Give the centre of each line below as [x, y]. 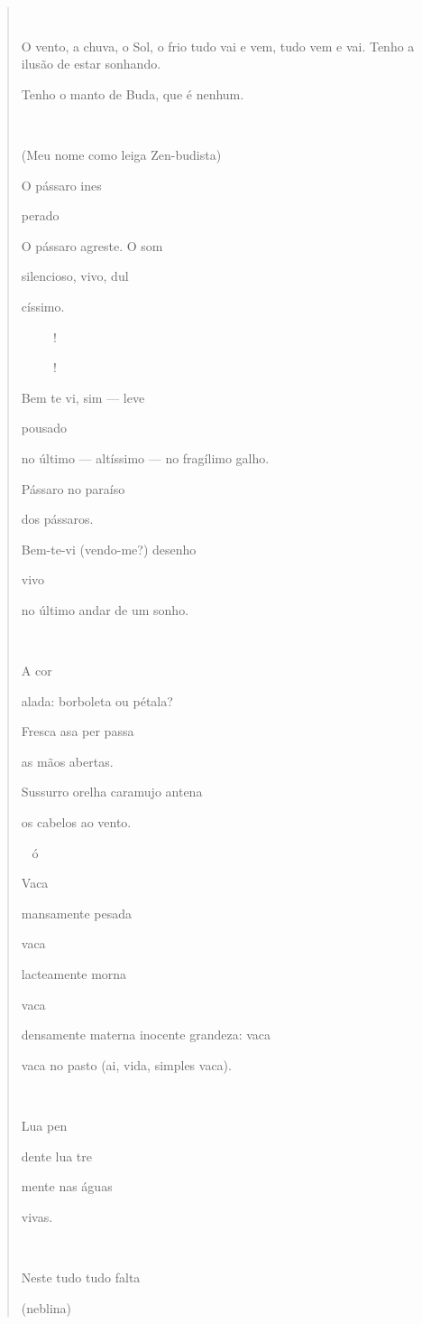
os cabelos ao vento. [76, 822]
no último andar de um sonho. [105, 609]
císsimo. [43, 306]
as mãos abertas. [67, 761]
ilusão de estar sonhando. [91, 64]
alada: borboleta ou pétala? [97, 700]
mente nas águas [67, 1186]
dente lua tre [57, 1156]
